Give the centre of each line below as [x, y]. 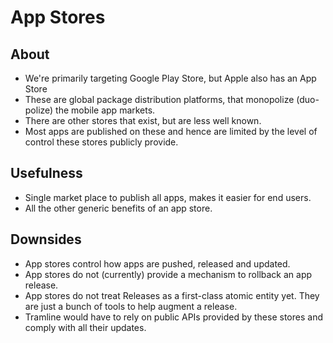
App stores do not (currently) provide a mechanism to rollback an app [168, 274]
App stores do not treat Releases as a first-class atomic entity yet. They [172, 295]
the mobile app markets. [105, 110]
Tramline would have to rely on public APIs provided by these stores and [173, 317]
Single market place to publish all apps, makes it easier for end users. [168, 197]
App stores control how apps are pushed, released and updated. [157, 263]
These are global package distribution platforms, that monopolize [159, 99]
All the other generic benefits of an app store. [118, 208]
